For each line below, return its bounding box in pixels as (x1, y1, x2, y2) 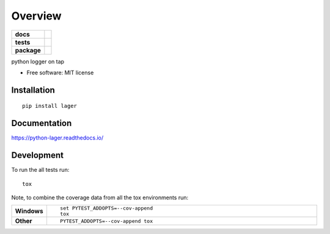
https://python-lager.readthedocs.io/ (11, 134, 104, 141)
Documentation (11, 118, 72, 129)
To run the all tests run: (11, 166, 70, 174)
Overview (11, 9, 62, 23)
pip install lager (22, 102, 78, 110)
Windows (15, 207, 43, 216)
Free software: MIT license (26, 69, 94, 76)
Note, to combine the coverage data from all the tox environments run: (11, 194, 189, 201)
